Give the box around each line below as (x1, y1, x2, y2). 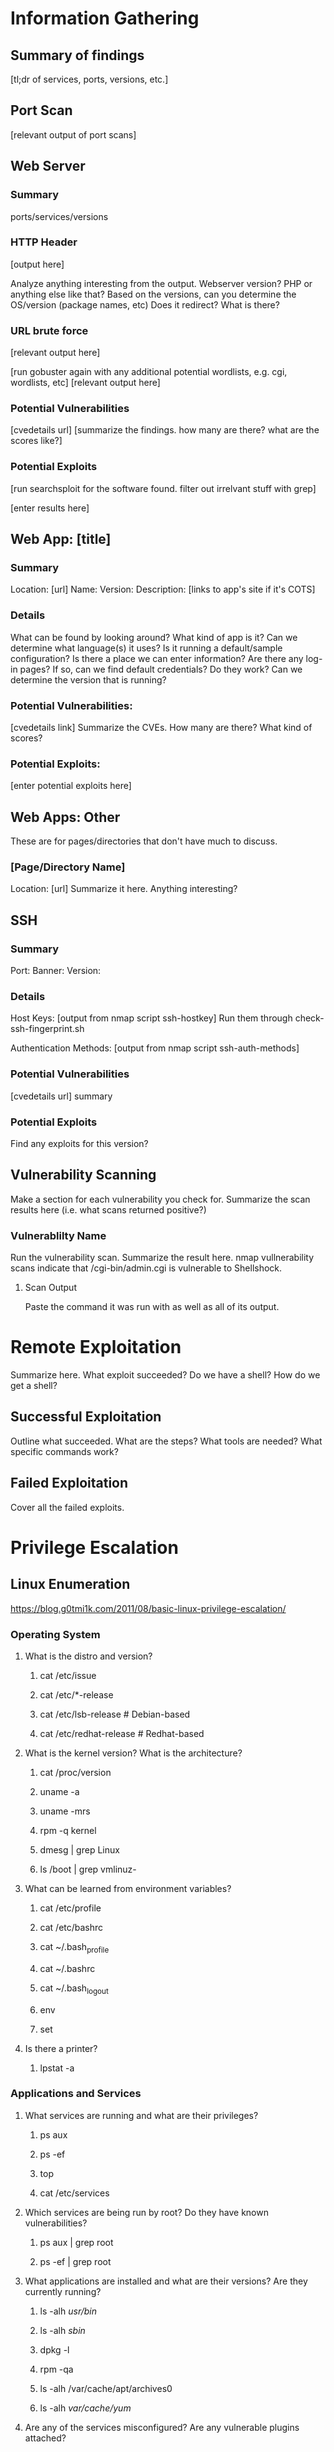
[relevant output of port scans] (10, 128, 137, 141)
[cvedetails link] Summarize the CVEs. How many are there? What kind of (10, 721, 313, 733)
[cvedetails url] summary (10, 1090, 113, 1102)
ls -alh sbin (39, 2324, 86, 2336)
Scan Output (24, 1282, 77, 1294)
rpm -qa (39, 2363, 74, 2375)
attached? (24, 2432, 67, 2444)
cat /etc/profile (39, 1902, 102, 1914)
